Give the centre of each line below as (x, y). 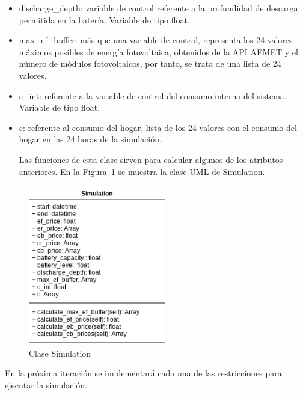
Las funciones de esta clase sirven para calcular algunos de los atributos (151, 159)
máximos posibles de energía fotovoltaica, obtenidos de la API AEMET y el (158, 51)
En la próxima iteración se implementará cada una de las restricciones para (143, 373)
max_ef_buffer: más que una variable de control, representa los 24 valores (156, 40)
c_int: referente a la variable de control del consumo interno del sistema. (153, 95)
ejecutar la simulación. (46, 385)
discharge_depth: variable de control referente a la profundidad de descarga (158, 8)
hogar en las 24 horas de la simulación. (90, 139)
